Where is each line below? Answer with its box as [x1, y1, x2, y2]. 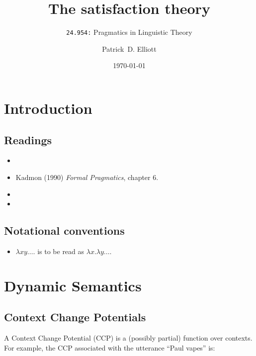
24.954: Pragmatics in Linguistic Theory [66, 27, 192, 37]
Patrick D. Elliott [102, 43, 157, 54]
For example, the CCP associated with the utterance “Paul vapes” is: [4, 342, 215, 353]
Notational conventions [4, 223, 125, 238]
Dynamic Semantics [4, 275, 142, 295]
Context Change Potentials [4, 309, 146, 325]
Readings [4, 132, 52, 147]
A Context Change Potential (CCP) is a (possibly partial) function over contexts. [4, 333, 253, 343]
